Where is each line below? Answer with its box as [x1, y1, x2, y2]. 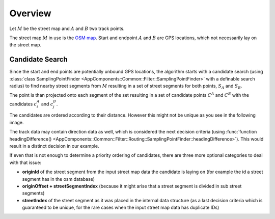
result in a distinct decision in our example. [9, 143, 99, 149]
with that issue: [9, 159, 42, 166]
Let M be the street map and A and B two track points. [9, 25, 125, 32]
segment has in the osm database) [22, 176, 95, 182]
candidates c [9, 101, 37, 107]
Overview [9, 8, 51, 19]
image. [9, 119, 24, 125]
